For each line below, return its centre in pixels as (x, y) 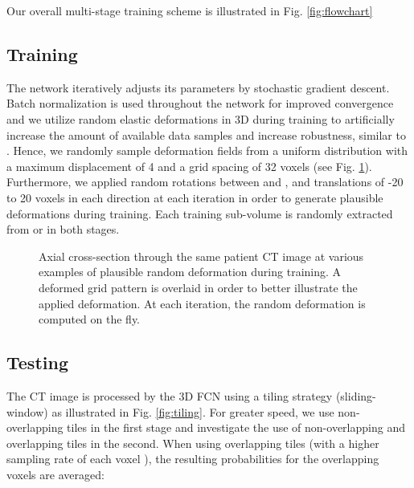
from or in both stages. (63, 229)
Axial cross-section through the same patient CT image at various (201, 256)
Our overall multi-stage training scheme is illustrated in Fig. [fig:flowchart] (190, 10)
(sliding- (356, 395)
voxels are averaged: (55, 474)
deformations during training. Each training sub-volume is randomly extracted (200, 213)
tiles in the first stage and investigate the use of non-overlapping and (236, 427)
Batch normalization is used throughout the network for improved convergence (200, 103)
